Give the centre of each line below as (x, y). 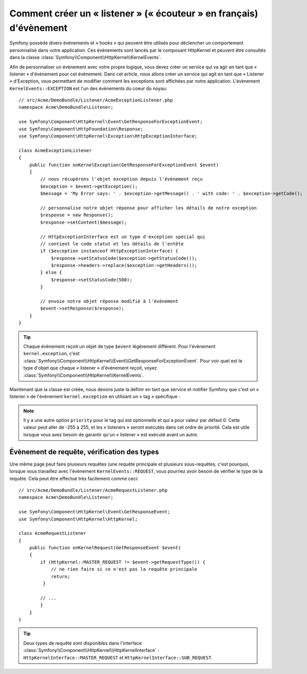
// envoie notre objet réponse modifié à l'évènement (109, 301)
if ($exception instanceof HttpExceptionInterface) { (109, 251)
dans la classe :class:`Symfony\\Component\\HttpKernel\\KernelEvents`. (85, 57)
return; (61, 576)
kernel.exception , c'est (51, 354)
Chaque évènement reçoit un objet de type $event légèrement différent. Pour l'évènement (119, 346)
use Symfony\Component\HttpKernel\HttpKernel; (78, 519)
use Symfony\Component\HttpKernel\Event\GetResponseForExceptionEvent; (111, 122)
